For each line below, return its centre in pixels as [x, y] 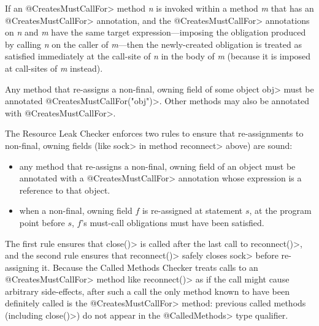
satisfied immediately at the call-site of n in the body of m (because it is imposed [158, 56]
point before [42, 222]
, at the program [280, 210]
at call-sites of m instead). [54, 68]
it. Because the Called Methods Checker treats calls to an [150, 267]
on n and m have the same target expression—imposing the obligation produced [156, 32]
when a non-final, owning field [76, 210]
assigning [22, 267]
